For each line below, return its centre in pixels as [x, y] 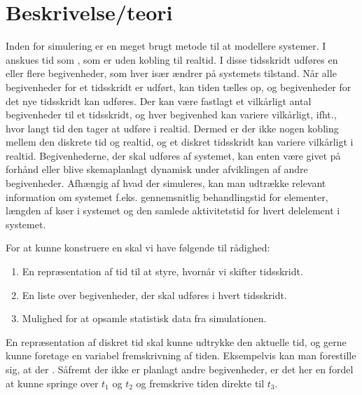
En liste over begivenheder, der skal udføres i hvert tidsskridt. [154, 294]
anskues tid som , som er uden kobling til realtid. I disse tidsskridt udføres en [172, 59]
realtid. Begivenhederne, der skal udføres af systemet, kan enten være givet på [173, 155]
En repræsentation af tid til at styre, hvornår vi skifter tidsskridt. [162, 271]
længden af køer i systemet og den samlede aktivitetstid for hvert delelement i [173, 210]
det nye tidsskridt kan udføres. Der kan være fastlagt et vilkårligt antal [159, 101]
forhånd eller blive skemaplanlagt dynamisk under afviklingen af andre [157, 169]
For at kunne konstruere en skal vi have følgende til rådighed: [138, 248]
